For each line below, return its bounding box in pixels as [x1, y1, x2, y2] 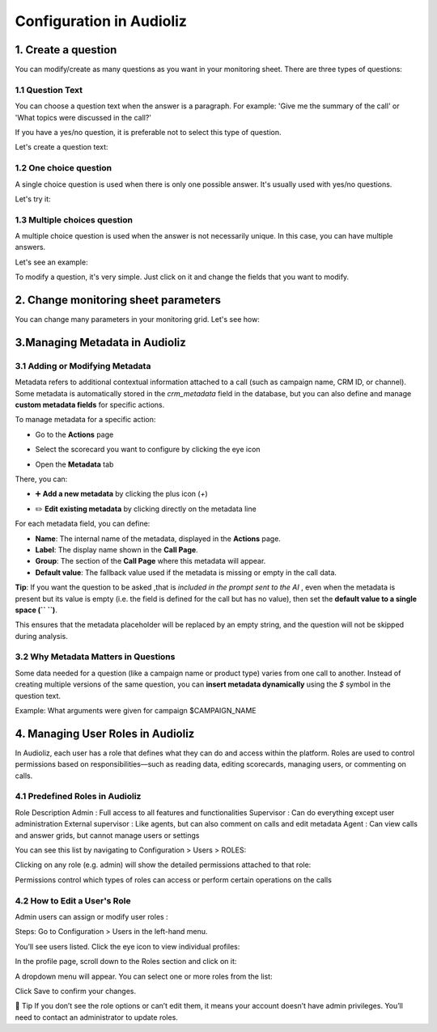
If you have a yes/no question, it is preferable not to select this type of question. [15, 127, 282, 137]
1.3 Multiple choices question [15, 214, 134, 226]
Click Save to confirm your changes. [15, 986, 137, 996]
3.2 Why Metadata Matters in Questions [15, 651, 176, 662]
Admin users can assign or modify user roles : [15, 911, 169, 921]
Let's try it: [15, 194, 52, 204]
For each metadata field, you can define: [15, 518, 151, 529]
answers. [15, 243, 46, 252]
